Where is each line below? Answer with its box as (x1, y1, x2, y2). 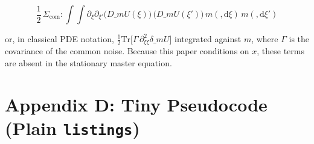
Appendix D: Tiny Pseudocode (5, 92, 268, 116)
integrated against (175, 33, 242, 45)
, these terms (257, 45, 305, 57)
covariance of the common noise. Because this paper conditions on (5, 45, 249, 57)
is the (289, 33, 310, 45)
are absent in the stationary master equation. (5, 57, 172, 69)
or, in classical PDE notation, (5, 33, 114, 45)
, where (251, 33, 278, 45)
